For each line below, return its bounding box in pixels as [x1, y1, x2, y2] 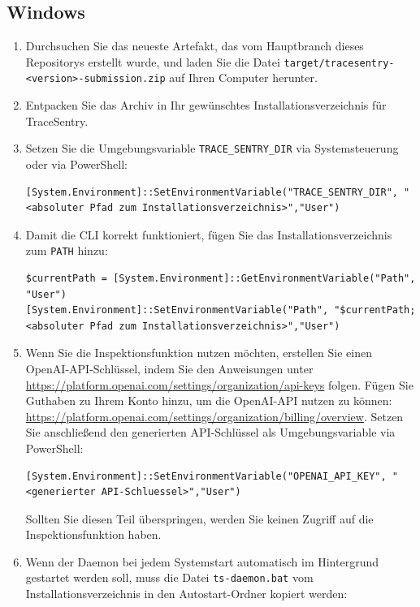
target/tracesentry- [284, 57, 395, 69]
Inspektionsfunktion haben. [25, 526, 162, 543]
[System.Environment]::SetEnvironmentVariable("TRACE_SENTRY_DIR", [25, 186, 398, 198]
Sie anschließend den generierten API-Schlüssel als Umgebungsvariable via [25, 424, 396, 441]
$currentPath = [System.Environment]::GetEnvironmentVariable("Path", [25, 272, 416, 284]
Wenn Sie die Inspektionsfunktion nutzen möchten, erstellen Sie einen [25, 344, 372, 361]
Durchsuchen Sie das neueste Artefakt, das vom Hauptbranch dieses [25, 37, 364, 54]
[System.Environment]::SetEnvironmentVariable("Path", [25, 304, 329, 316]
